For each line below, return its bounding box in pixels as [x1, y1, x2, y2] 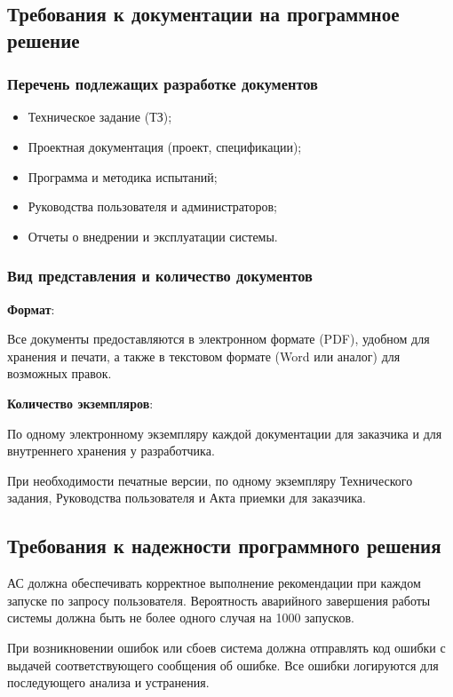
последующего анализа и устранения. [7, 673, 210, 692]
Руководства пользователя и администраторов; [28, 197, 277, 216]
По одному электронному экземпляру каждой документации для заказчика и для [7, 424, 442, 442]
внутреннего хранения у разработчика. [7, 441, 215, 460]
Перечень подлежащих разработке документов [7, 73, 318, 95]
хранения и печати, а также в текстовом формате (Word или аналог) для [7, 346, 401, 365]
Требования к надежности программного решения [7, 532, 441, 559]
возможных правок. [7, 364, 112, 383]
